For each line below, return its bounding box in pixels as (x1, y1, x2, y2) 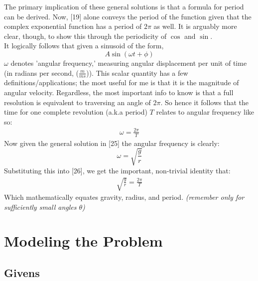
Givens (4, 265, 40, 280)
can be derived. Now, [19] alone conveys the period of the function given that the (4, 11, 252, 21)
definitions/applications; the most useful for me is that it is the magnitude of (4, 77, 239, 88)
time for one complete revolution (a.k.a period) (4, 107, 147, 117)
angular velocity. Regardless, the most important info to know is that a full (4, 87, 234, 97)
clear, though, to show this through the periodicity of (4, 30, 167, 41)
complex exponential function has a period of (4, 21, 142, 31)
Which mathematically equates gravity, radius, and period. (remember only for (4, 192, 245, 202)
